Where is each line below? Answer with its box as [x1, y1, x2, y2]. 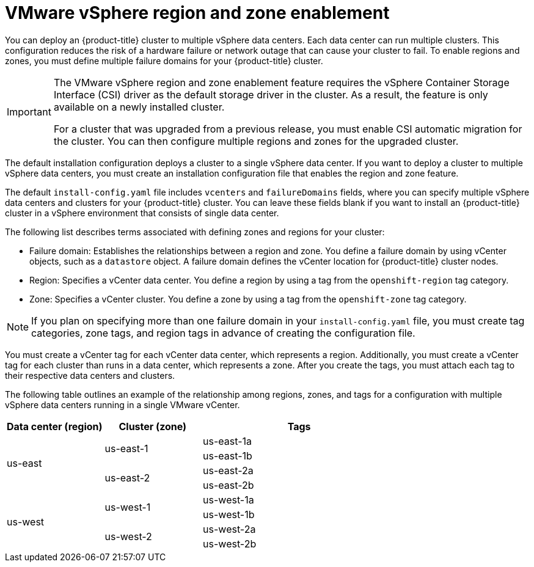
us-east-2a [203, 464, 254, 477]
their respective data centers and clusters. [5, 370, 175, 381]
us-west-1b [203, 508, 255, 521]
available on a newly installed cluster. [53, 100, 225, 113]
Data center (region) [7, 420, 103, 433]
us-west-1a [203, 493, 254, 506]
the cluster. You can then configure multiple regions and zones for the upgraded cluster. [53, 134, 459, 147]
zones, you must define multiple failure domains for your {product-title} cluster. [5, 55, 323, 66]
